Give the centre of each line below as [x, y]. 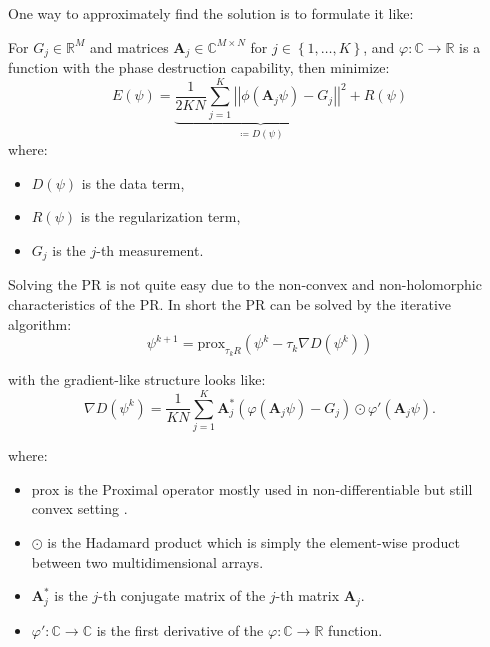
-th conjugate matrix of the [182, 595]
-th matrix [307, 595]
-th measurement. [150, 249]
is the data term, [133, 182]
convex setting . [79, 508]
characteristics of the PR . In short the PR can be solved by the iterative [230, 304]
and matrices [129, 46]
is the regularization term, [160, 216]
